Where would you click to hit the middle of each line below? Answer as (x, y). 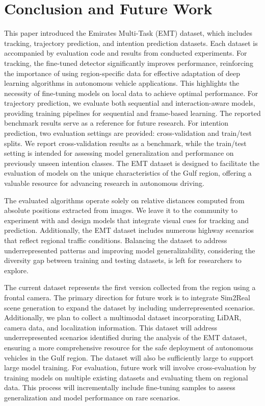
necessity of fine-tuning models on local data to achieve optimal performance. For (131, 93)
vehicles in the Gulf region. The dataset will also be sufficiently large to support (129, 357)
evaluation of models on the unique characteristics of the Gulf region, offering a (128, 173)
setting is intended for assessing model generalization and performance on (119, 153)
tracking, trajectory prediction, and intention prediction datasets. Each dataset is (131, 43)
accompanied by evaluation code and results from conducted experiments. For (126, 53)
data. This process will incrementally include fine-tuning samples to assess (120, 387)
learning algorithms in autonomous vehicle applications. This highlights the (122, 83)
